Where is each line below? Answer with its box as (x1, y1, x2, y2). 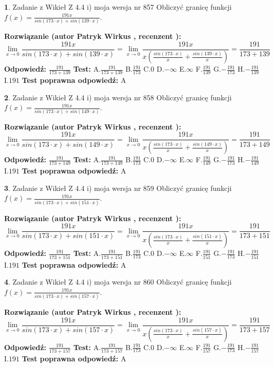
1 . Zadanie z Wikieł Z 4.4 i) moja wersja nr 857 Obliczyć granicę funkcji (4, 2, 232, 12)
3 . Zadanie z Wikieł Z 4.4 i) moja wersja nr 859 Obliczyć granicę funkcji (4, 182, 232, 193)
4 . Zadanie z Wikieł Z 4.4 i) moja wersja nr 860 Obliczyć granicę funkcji (4, 276, 232, 287)
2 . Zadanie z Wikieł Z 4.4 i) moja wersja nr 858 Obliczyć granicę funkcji (4, 92, 232, 102)
